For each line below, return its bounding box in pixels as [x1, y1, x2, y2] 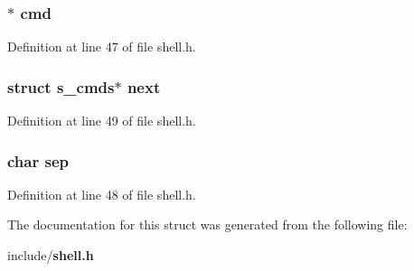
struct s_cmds [7, 75, 115, 98]
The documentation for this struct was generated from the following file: [7, 215, 408, 234]
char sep [7, 149, 69, 172]
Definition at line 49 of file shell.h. [7, 111, 196, 130]
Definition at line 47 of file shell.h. [7, 37, 196, 56]
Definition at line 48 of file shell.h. [7, 184, 196, 203]
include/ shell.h [7, 246, 94, 265]
